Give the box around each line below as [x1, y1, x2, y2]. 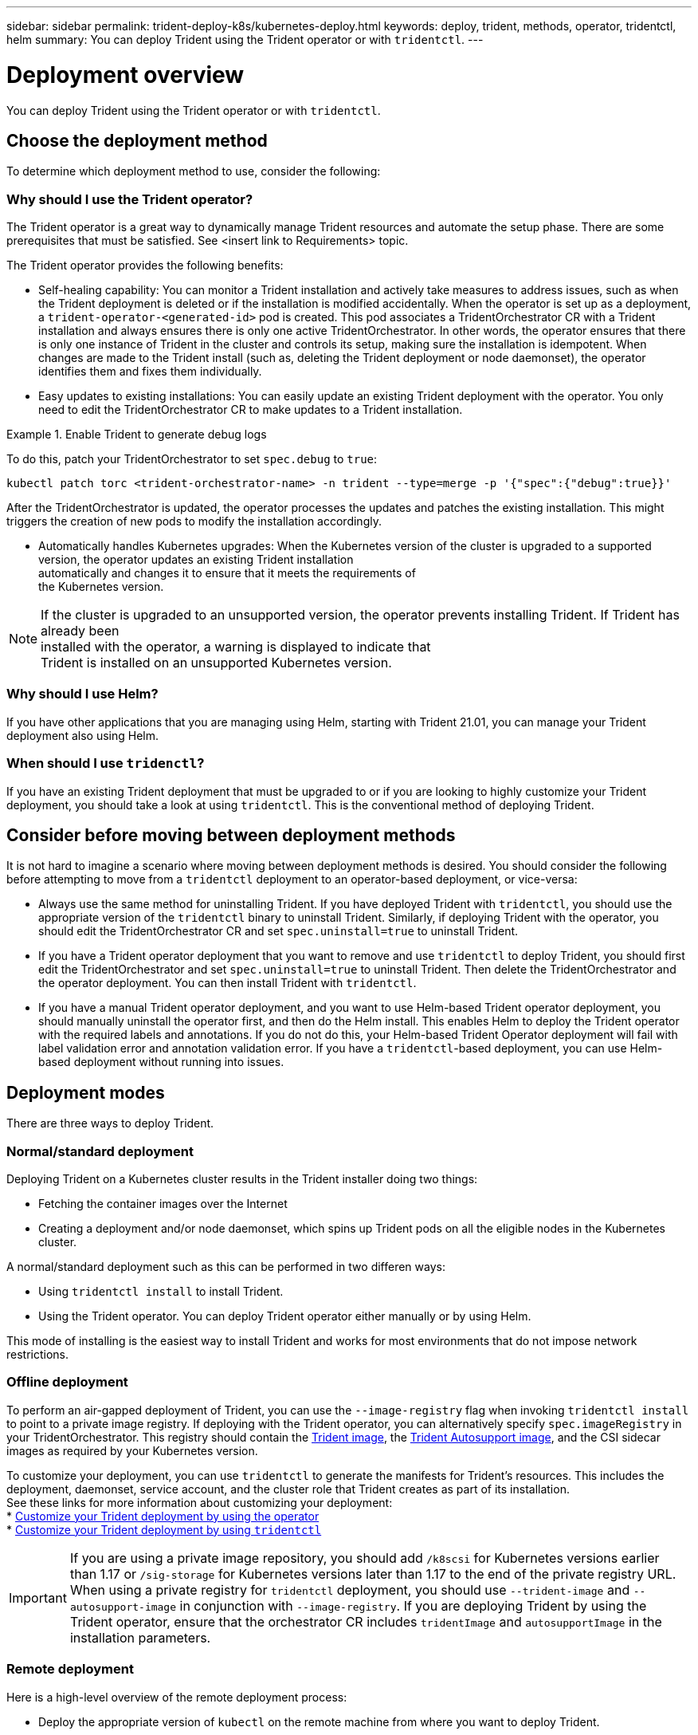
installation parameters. [69, 1629, 211, 1646]
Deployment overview [6, 61, 245, 89]
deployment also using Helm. [6, 728, 159, 742]
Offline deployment [6, 1374, 128, 1391]
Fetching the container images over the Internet [38, 1197, 288, 1211]
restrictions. [6, 1347, 69, 1362]
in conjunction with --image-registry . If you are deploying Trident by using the [179, 1597, 647, 1614]
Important [9, 1589, 67, 1606]
